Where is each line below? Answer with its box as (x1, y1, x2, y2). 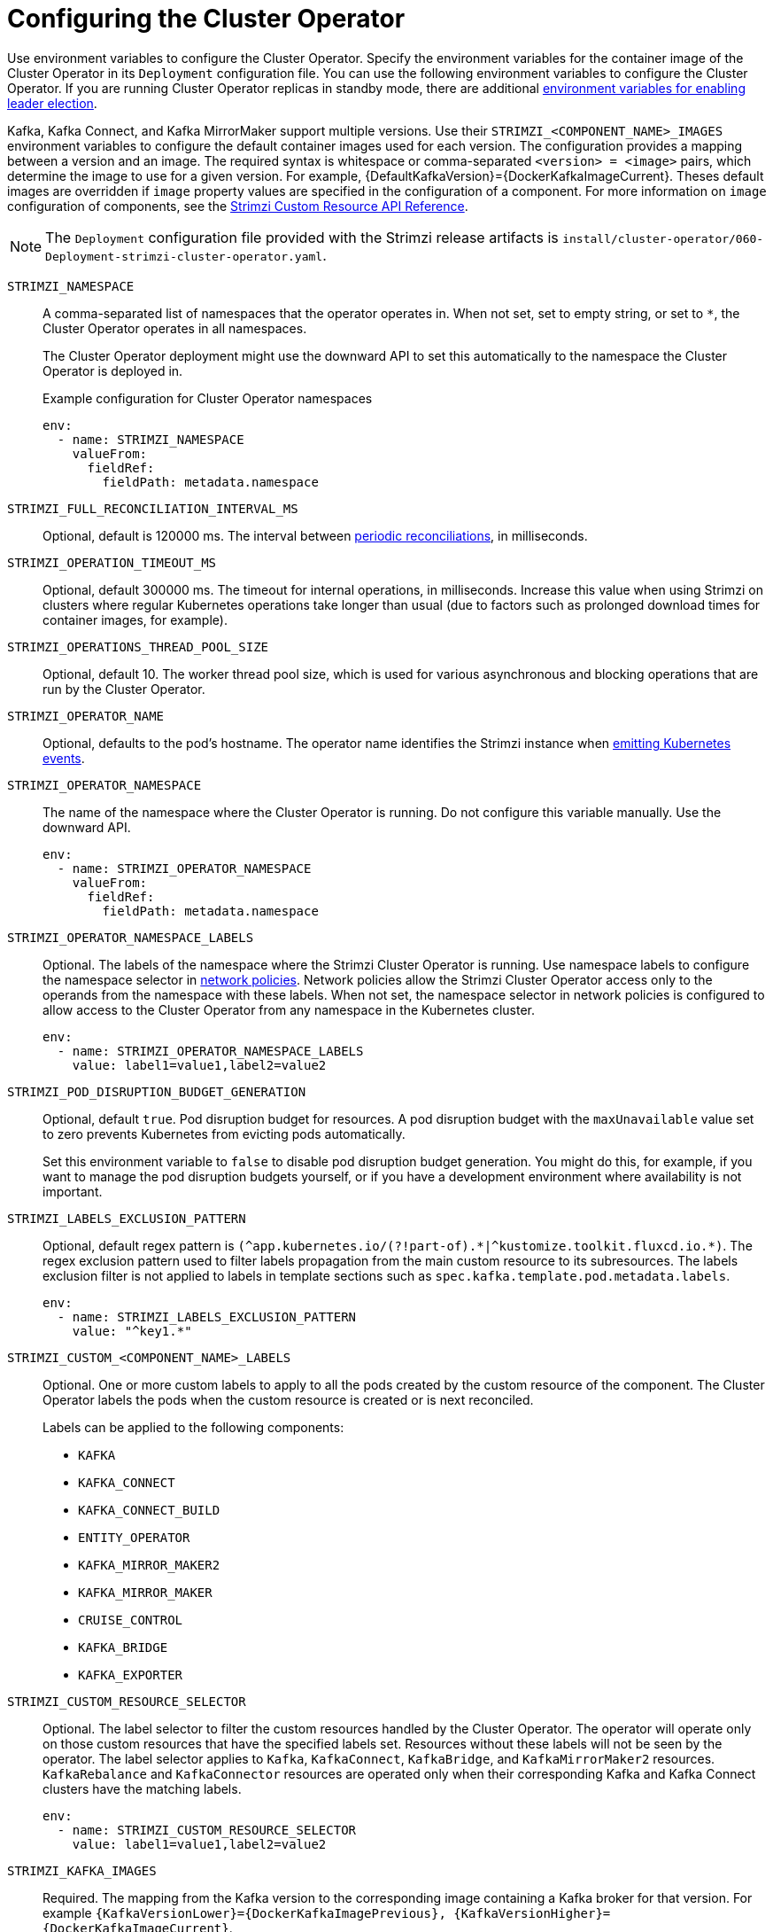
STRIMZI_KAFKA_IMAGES (7, 1863, 157, 1878)
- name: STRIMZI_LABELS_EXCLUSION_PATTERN (57, 1309, 357, 1324)
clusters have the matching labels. (43, 1780, 242, 1796)
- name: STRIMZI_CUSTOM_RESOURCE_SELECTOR (57, 1822, 357, 1837)
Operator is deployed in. (43, 362, 183, 378)
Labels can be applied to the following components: (43, 1419, 344, 1435)
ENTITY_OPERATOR (78, 1530, 190, 1545)
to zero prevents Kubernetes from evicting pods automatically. (43, 1126, 406, 1141)
